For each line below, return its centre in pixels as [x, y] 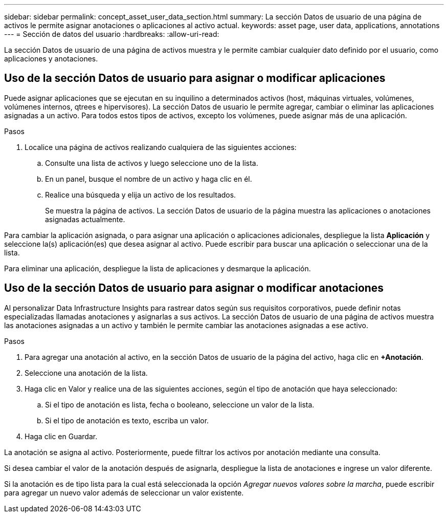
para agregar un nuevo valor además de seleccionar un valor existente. [124, 492]
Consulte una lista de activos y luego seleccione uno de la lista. [152, 163]
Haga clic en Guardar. [61, 436]
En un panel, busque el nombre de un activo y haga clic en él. [149, 179]
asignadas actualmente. [85, 219]
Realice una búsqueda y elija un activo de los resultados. [141, 195]
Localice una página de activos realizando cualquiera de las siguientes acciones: [161, 147]
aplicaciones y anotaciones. [51, 59]
